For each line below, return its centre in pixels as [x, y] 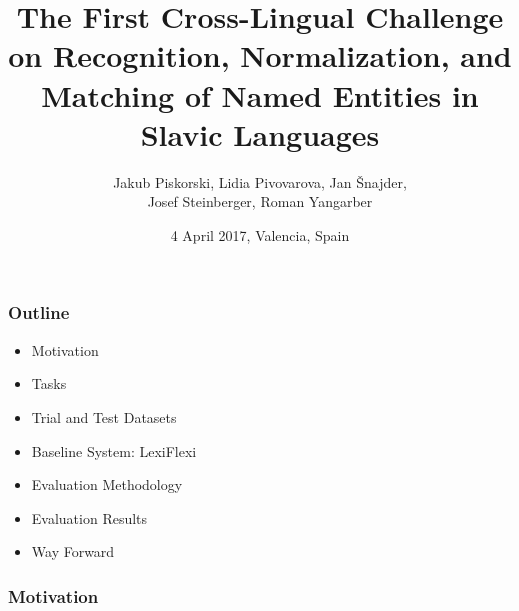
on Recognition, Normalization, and [260, 55]
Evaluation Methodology [107, 484]
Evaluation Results [89, 517]
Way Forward [73, 551]
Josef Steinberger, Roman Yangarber [260, 201]
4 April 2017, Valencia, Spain [260, 234]
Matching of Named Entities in [260, 94]
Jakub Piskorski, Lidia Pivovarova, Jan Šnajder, [260, 181]
